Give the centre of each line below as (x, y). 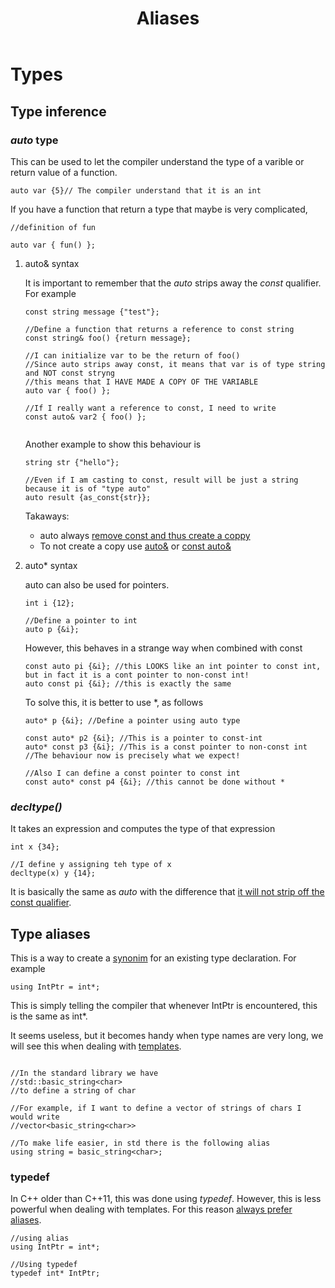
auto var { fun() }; (53, 245)
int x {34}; (35, 847)
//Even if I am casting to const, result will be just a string (161, 480)
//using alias (40, 1238)
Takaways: (47, 516)
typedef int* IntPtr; (55, 1273)
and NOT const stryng (69, 373)
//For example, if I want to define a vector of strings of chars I (156, 1108)
